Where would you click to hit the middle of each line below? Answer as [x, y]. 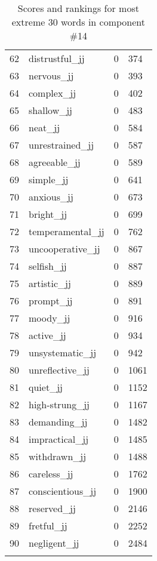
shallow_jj [51, 110]
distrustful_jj [57, 58]
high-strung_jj [59, 404]
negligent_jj [54, 543]
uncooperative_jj [64, 249]
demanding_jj [58, 422]
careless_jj [51, 474]
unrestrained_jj [61, 145]
